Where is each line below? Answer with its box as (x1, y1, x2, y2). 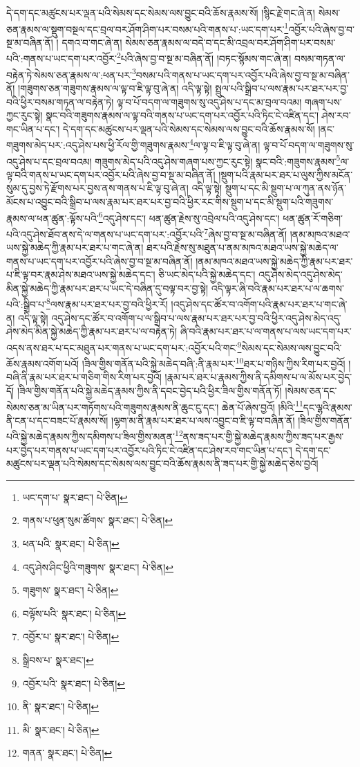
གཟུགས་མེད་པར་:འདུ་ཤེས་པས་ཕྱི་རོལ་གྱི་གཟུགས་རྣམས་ (6, 137, 189, 152)
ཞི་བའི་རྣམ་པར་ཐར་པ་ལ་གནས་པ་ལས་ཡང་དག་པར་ (180, 324, 352, 339)
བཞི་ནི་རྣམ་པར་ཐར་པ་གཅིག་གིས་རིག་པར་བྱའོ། (6, 370, 162, 384)
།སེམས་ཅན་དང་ (285, 383, 337, 397)
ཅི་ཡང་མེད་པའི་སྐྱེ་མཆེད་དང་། (158, 267, 256, 282)
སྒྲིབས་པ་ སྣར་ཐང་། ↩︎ (22, 653, 94, 667)
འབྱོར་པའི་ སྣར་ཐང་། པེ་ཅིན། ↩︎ (22, 676, 126, 690)
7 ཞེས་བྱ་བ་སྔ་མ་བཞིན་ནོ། (204, 224, 287, 241)
